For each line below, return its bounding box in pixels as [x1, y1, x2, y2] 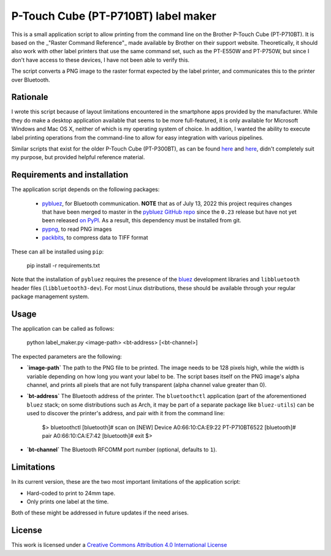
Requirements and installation [11, 170, 129, 180]
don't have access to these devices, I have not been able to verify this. [11, 56, 190, 64]
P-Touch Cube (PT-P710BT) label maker [11, 9, 217, 23]
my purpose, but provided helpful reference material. [11, 154, 145, 161]
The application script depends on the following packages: [11, 186, 160, 193]
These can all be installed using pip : [11, 248, 104, 255]
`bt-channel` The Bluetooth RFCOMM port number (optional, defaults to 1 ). [26, 446, 218, 453]
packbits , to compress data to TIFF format [42, 234, 148, 241]
